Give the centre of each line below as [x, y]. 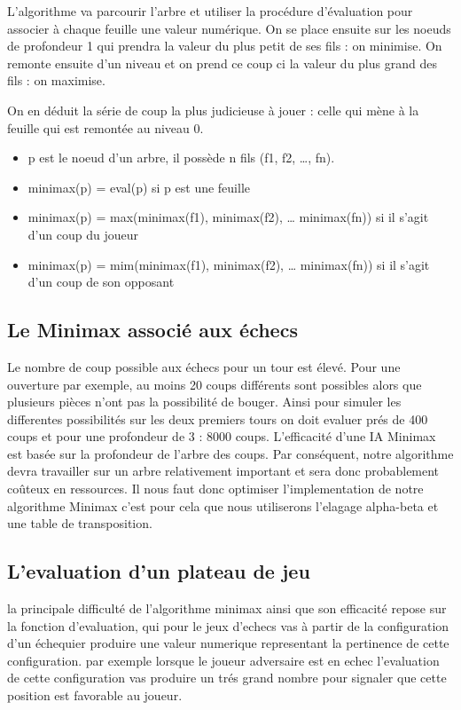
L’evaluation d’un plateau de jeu [159, 571]
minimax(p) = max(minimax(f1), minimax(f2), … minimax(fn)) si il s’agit [228, 217]
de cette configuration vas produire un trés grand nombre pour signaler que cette [227, 678]
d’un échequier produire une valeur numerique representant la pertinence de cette [228, 643]
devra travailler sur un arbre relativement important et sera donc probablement [223, 471]
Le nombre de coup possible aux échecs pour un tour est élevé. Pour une [204, 366]
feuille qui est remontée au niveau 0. [105, 127]
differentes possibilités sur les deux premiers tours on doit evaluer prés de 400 [218, 418]
